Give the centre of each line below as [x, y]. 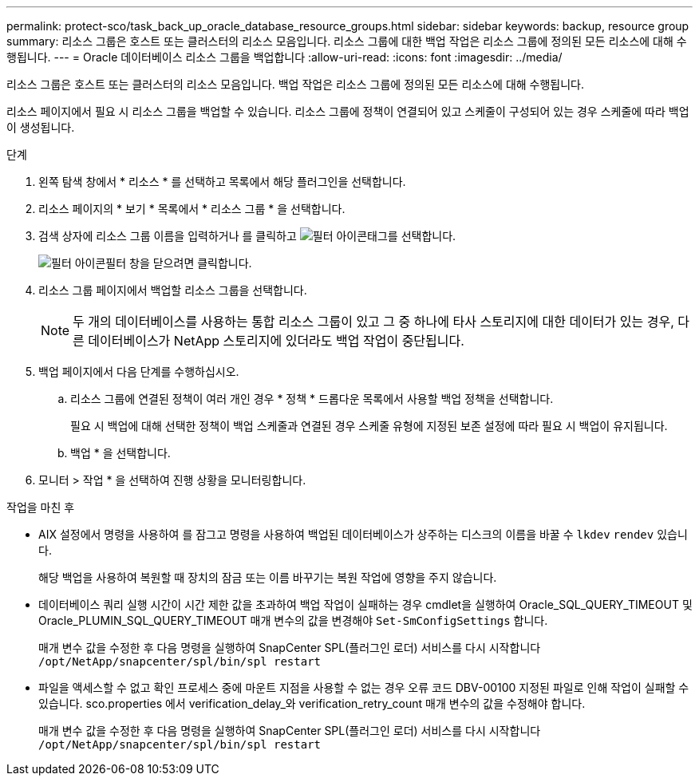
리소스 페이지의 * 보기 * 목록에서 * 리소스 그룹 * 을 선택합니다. [192, 209]
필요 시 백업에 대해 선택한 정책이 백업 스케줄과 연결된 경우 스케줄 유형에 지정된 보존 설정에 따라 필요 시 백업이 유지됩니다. [369, 426]
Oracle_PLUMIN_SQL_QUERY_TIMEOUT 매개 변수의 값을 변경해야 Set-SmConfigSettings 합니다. [293, 620]
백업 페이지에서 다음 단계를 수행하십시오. [139, 371]
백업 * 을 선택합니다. [120, 453]
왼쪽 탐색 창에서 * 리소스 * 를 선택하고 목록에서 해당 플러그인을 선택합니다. [222, 182]
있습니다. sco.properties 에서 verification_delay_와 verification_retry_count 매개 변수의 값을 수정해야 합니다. [312, 703]
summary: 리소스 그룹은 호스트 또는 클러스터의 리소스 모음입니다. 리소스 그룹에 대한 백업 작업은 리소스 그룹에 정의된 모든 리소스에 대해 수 [347, 41]
